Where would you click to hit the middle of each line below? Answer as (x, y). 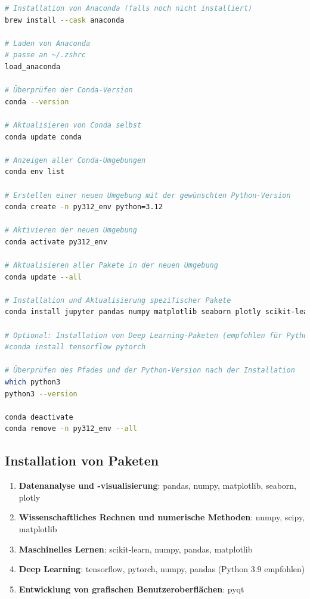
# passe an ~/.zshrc (46, 55)
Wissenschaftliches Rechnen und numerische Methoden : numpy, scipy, (162, 517)
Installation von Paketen (82, 460)
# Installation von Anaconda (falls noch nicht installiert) (129, 8)
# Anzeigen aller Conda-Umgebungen (75, 160)
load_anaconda (33, 66)
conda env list (35, 172)
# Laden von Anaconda (48, 43)
